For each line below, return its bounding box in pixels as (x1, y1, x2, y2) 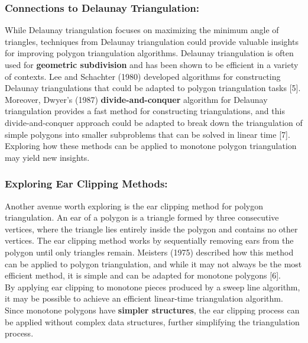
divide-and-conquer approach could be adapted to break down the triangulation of (5, 116, 303, 128)
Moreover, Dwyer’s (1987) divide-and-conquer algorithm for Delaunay (5, 93, 268, 105)
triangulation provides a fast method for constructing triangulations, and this (5, 105, 285, 117)
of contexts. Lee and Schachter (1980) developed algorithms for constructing (5, 70, 281, 82)
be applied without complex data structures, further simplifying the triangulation (5, 315, 300, 328)
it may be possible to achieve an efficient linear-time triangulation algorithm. (5, 292, 283, 305)
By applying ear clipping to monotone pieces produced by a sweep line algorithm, (5, 280, 300, 293)
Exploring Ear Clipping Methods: (5, 176, 168, 191)
